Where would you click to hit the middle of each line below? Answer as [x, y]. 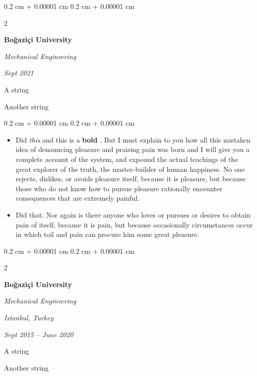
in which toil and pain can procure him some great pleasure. [107, 234]
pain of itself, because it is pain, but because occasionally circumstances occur [134, 224]
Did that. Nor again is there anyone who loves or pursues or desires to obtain [133, 214]
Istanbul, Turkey [29, 318]
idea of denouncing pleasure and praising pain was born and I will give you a [132, 149]
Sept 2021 [19, 73]
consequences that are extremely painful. [77, 198]
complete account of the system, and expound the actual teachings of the [127, 159]
